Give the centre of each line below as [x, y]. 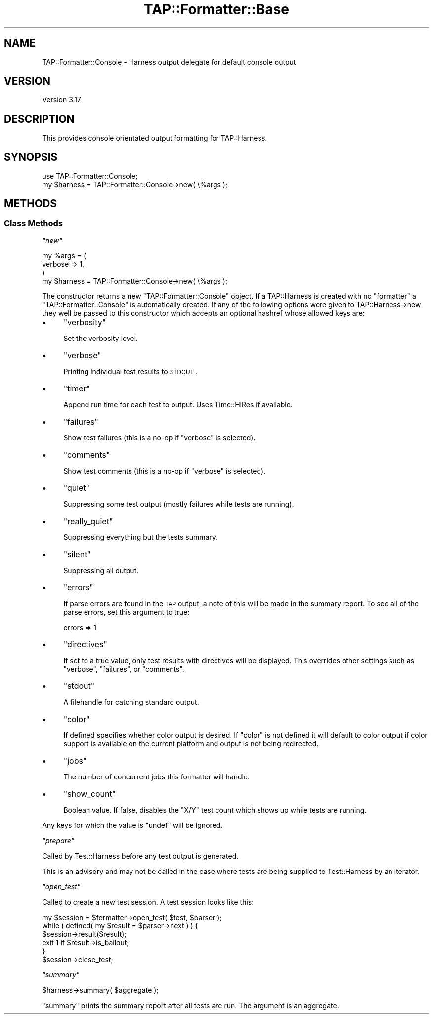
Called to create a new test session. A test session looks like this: [148, 902]
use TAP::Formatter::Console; [90, 176]
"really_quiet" [88, 521]
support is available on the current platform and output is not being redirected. [191, 744]
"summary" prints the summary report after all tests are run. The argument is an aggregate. [191, 1006]
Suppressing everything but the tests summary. [141, 537]
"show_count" [90, 794]
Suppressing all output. [101, 571]
